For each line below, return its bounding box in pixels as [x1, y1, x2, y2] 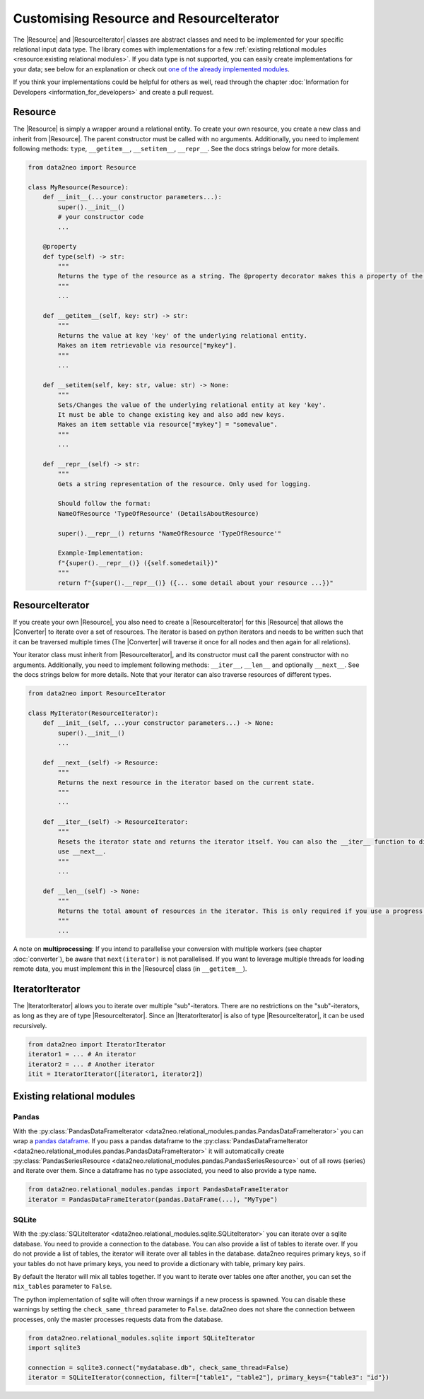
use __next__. [57, 848, 107, 856]
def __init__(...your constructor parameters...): [42, 193, 222, 201]
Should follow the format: [57, 500, 151, 508]
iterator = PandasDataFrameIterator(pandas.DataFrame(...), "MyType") [28, 1195, 278, 1203]
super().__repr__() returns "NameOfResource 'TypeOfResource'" [57, 529, 282, 537]
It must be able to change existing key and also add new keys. [57, 411, 285, 418]
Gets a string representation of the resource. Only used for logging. [57, 480, 312, 488]
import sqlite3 [28, 1343, 81, 1352]
